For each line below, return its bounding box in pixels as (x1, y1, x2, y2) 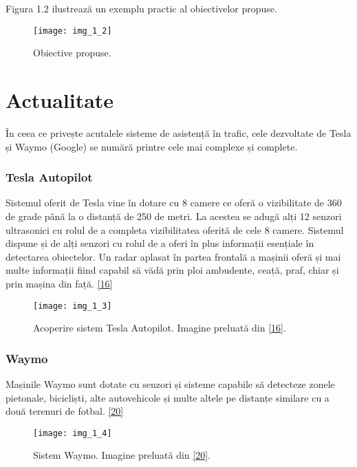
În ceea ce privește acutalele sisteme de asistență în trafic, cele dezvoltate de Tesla (6, 125, 351, 140)
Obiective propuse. (33, 45, 111, 60)
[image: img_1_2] (33, 25, 112, 36)
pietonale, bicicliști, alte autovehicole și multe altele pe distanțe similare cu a (6, 390, 329, 404)
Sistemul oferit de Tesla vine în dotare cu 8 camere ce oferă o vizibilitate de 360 (6, 195, 342, 210)
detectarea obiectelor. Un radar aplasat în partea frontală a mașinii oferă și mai (6, 249, 341, 263)
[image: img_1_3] (33, 301, 112, 311)
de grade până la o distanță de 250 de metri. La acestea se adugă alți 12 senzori (6, 208, 342, 223)
